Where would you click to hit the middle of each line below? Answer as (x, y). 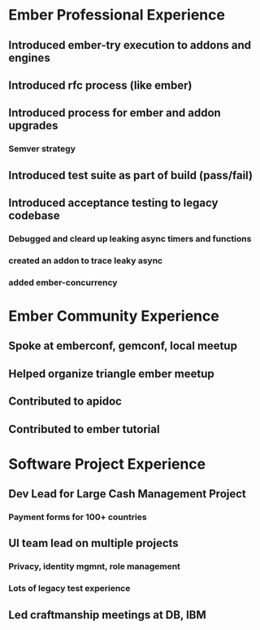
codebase (34, 216)
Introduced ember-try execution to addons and (130, 45)
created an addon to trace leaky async (86, 260)
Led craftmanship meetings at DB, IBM (108, 615)
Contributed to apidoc (65, 402)
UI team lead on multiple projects (93, 543)
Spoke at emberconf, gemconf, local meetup (123, 346)
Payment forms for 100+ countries (78, 517)
